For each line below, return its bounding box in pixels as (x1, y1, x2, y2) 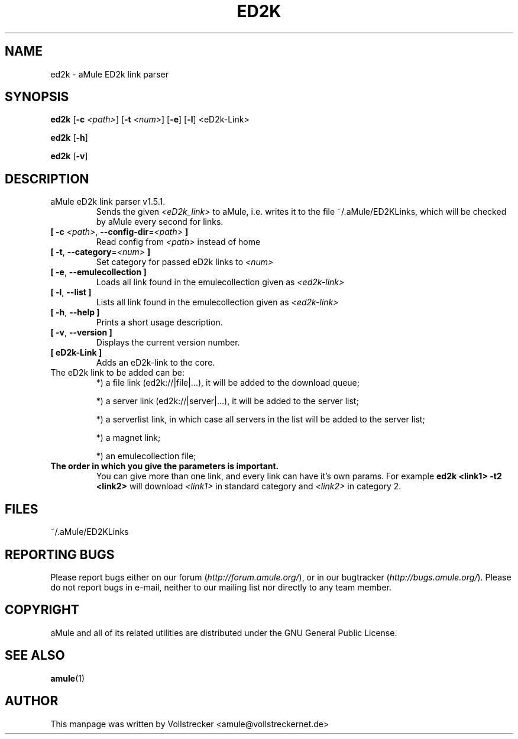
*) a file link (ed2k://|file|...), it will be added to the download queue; (96, 377, 360, 388)
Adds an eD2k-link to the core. (96, 357, 215, 368)
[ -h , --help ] (50, 307, 100, 318)
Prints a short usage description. (96, 317, 223, 328)
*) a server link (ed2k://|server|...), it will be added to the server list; (96, 396, 359, 406)
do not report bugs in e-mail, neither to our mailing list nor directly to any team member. (50, 582, 392, 592)
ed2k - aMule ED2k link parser (50, 69, 169, 79)
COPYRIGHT (5, 602, 79, 618)
